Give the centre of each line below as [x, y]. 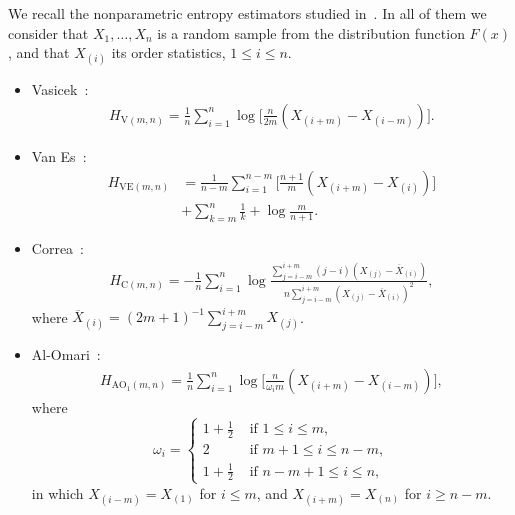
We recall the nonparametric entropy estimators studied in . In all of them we [247, 13]
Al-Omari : [66, 354]
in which [57, 492]
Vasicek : [60, 89]
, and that [39, 52]
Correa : [58, 248]
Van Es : [59, 156]
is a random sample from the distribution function [311, 32]
